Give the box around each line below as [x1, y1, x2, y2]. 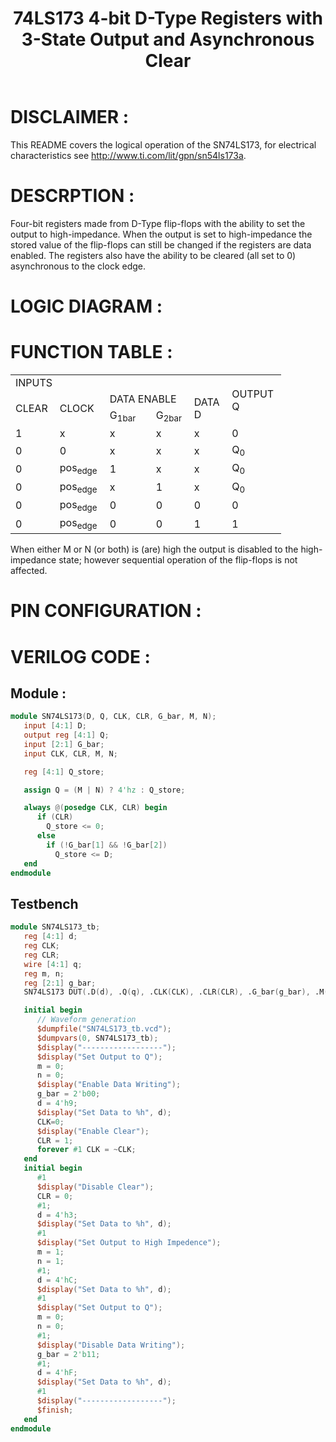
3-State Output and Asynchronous [21, 28, 315, 51]
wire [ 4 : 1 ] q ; [23, 959, 83, 969]
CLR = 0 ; [36, 1191, 74, 1201]
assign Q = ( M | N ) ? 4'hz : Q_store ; [23, 785, 186, 795]
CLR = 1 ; [36, 1135, 74, 1146]
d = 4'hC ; [36, 1275, 78, 1285]
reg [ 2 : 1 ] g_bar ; [23, 978, 97, 988]
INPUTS [15, 376, 53, 389]
